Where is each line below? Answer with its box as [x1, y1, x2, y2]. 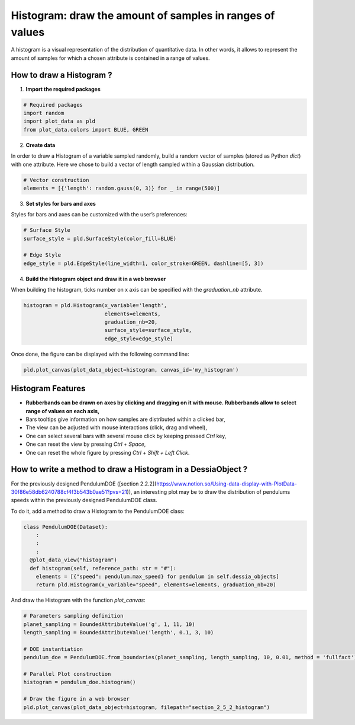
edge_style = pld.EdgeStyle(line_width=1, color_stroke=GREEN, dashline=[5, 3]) [23, 260, 264, 267]
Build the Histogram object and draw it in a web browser [25, 275, 166, 282]
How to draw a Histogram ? [11, 70, 112, 80]
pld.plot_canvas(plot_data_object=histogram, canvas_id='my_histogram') [23, 366, 239, 373]
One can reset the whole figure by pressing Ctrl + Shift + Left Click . [25, 449, 190, 456]
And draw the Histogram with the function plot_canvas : [11, 596, 146, 604]
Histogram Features [11, 384, 86, 394]
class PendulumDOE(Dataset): [23, 523, 108, 530]
